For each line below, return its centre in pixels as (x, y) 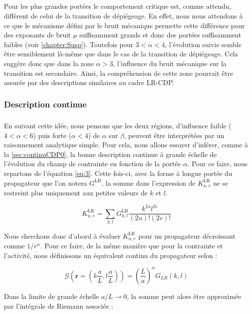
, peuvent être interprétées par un (174, 135)
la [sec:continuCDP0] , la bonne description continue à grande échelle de (110, 154)
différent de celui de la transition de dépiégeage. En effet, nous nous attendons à (123, 15)
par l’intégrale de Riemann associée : (59, 305)
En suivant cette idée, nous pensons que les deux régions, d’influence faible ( (118, 125)
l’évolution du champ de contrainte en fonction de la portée (92, 164)
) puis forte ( (52, 135)
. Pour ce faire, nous (217, 164)
